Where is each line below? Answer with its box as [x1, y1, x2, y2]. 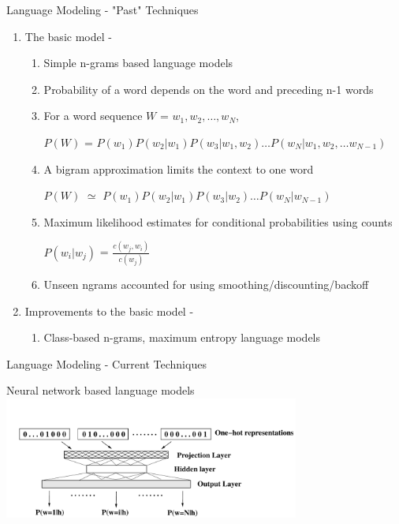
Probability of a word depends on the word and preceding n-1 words [43, 80, 374, 97]
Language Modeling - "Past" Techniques [6, 2, 199, 17]
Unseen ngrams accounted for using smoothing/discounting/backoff [43, 275, 369, 292]
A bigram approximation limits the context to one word [43, 160, 314, 177]
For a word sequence [43, 107, 143, 124]
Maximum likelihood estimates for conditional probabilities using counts [43, 213, 393, 230]
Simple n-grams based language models [43, 54, 233, 71]
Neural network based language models [6, 382, 195, 399]
